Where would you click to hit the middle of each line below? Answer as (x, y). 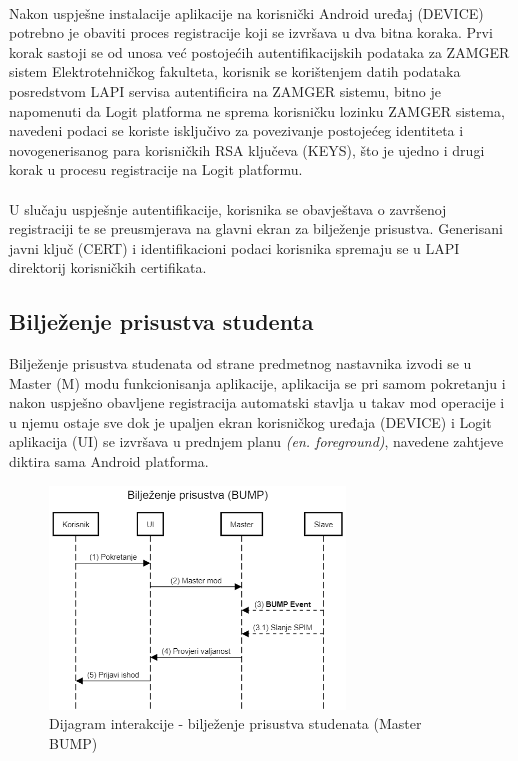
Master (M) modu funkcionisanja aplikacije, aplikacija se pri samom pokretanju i (257, 382)
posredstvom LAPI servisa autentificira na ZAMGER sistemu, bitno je (225, 90)
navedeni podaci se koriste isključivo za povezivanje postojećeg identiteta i (236, 130)
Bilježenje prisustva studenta (161, 321)
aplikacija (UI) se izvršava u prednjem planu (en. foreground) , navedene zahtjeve (256, 441)
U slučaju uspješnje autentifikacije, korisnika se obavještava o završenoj (228, 208)
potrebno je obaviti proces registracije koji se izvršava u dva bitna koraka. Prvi (251, 32)
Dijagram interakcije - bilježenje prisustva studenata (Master (235, 723)
